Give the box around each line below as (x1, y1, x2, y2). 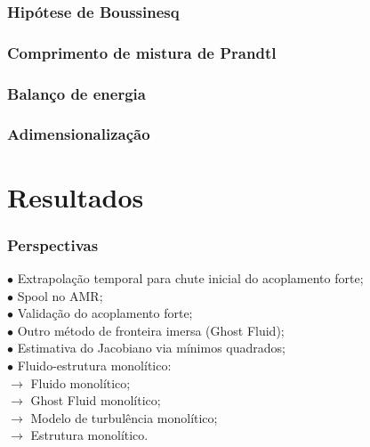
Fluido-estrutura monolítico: (17, 355, 172, 374)
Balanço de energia (7, 82, 146, 104)
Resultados (7, 178, 144, 215)
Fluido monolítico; (30, 373, 131, 392)
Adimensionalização (7, 123, 150, 145)
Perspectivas (7, 233, 99, 256)
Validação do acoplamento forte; (17, 304, 193, 322)
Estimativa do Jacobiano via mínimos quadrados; (17, 338, 286, 357)
